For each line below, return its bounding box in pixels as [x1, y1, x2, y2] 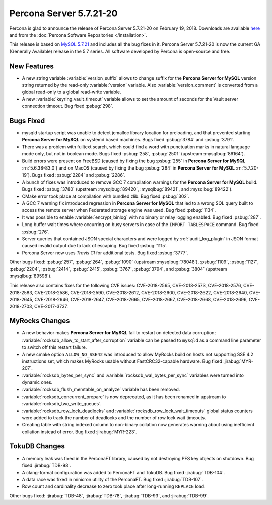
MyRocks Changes [9, 317, 70, 325]
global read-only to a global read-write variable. [22, 89, 121, 95]
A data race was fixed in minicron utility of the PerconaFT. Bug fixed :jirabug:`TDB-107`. [22, 476, 203, 482]
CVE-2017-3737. [34, 303, 68, 310]
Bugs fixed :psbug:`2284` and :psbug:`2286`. [32, 172, 126, 178]
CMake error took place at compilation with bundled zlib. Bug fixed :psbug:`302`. [22, 193, 190, 199]
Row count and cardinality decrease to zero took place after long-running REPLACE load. [22, 483, 206, 489]
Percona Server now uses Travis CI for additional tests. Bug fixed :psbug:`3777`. [22, 250, 188, 256]
